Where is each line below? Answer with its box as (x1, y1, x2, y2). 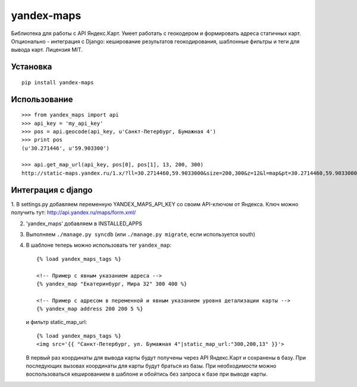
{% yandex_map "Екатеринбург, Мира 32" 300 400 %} (36, 280, 187, 287)
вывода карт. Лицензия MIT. (11, 46, 83, 54)
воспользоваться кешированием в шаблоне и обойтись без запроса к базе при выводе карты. (26, 370, 268, 377)
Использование (11, 94, 73, 104)
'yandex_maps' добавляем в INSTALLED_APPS (26, 220, 143, 227)
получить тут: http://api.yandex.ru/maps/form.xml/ (11, 209, 136, 216)
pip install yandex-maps (21, 79, 94, 86)
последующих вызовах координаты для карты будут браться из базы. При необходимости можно (26, 363, 277, 370)
